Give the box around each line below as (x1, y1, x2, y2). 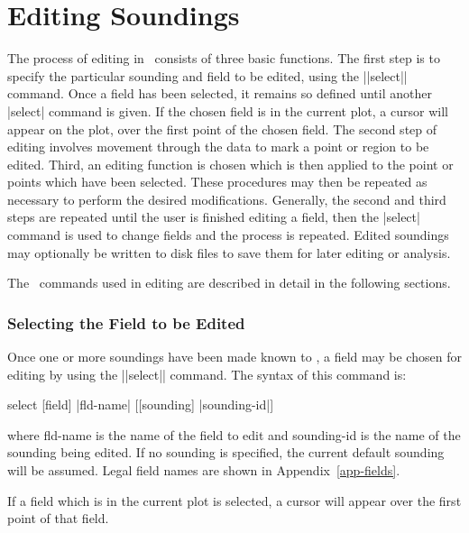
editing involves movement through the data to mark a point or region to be (7, 137, 429, 156)
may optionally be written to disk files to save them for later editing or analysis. (7, 243, 451, 262)
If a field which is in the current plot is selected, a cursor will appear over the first (7, 491, 462, 510)
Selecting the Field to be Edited (7, 311, 245, 334)
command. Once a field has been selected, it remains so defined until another (7, 84, 432, 103)
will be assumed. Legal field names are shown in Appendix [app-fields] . (7, 461, 400, 480)
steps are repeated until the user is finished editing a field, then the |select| (7, 207, 420, 226)
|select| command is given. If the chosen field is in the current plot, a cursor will (7, 101, 448, 120)
